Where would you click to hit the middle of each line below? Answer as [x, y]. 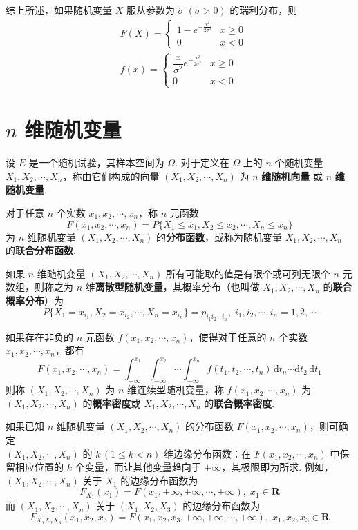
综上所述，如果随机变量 [59, 10]
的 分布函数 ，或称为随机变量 [219, 236]
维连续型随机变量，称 [175, 390]
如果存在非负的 [39, 336]
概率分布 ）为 [35, 300]
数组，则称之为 [39, 287]
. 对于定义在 [202, 163]
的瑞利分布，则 [264, 10]
